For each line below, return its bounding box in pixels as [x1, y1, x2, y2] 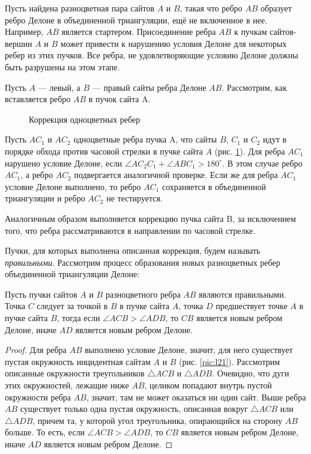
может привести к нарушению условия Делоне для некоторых [60, 37, 287, 49]
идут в [263, 133, 287, 146]
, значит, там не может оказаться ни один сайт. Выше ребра [86, 390, 306, 403]
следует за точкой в [37, 299, 108, 312]
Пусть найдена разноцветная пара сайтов [5, 2, 155, 14]
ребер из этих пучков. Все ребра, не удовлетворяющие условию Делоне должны [5, 49, 298, 61]
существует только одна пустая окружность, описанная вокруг [20, 402, 248, 415]
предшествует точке [216, 299, 288, 312]
